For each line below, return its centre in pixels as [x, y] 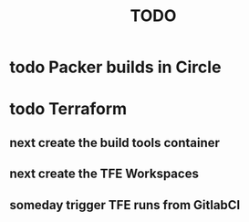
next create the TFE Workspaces [104, 174]
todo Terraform [68, 109]
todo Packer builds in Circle [115, 67]
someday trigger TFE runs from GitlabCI [125, 205]
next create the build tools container [115, 143]
